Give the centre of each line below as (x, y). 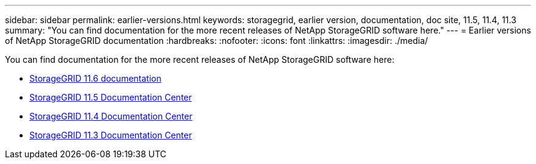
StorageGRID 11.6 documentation (95, 78)
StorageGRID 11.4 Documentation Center (111, 116)
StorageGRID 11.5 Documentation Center (111, 97)
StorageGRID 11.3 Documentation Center (111, 135)
